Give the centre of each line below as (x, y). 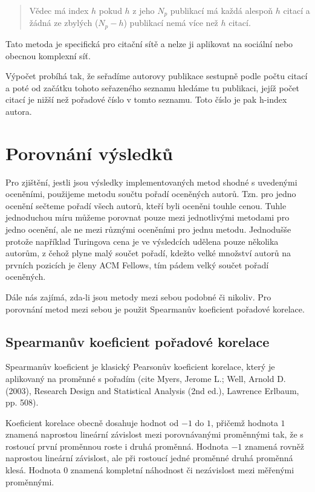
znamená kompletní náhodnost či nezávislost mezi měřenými (182, 470)
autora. (19, 111)
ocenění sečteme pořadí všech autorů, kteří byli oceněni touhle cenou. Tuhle (146, 205)
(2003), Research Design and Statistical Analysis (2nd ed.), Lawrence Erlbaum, (152, 390)
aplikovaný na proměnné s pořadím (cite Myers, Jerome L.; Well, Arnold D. (146, 378)
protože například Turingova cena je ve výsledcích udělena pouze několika (142, 241)
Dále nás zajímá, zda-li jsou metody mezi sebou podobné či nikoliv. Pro (138, 296)
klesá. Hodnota (33, 470)
